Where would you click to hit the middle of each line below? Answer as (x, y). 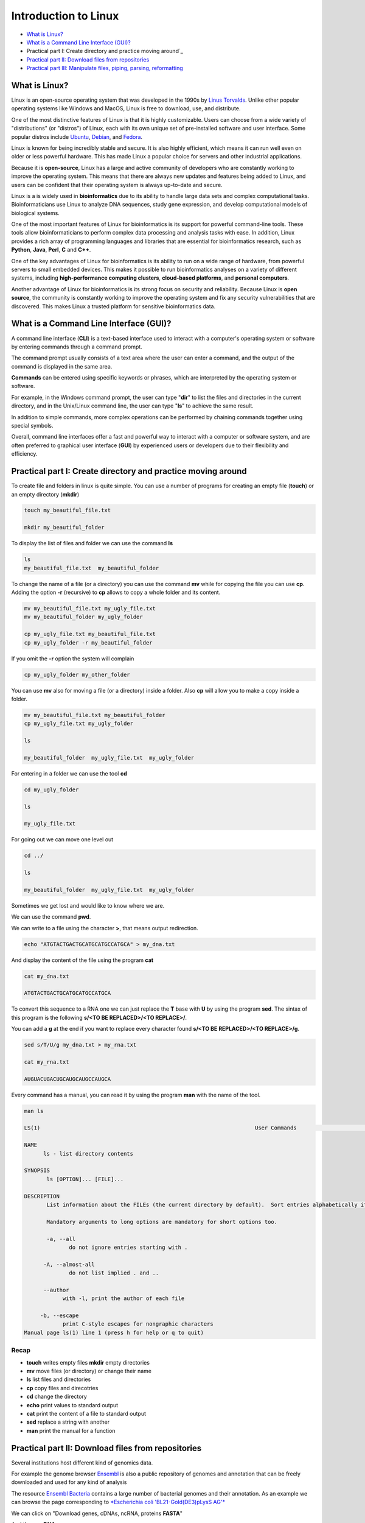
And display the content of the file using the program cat (82, 960)
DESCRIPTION (42, 1196)
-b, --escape (59, 1316)
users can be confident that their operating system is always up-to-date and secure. (117, 185)
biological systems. (36, 213)
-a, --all (61, 1239)
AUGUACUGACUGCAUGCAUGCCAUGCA (68, 1079)
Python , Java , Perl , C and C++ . (51, 250)
